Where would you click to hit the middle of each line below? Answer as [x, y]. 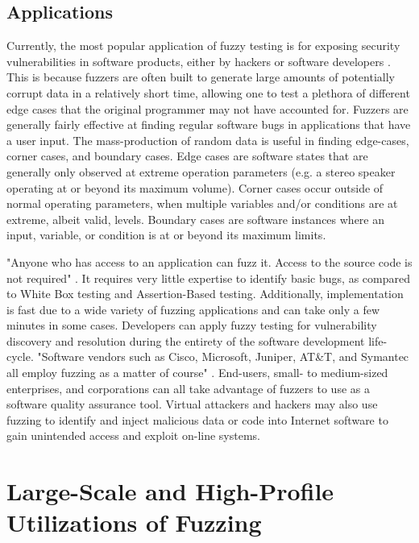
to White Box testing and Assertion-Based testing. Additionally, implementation [205, 294]
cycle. [20, 356]
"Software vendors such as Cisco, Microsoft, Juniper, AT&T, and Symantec [223, 356]
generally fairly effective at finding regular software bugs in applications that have [209, 124]
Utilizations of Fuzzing [134, 522]
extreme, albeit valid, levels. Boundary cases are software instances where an [196, 219]
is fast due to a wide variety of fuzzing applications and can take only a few [193, 309]
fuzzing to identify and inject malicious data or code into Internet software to [197, 419]
